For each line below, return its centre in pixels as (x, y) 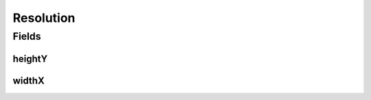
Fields (27, 36)
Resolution (44, 18)
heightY (30, 59)
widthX (29, 80)
